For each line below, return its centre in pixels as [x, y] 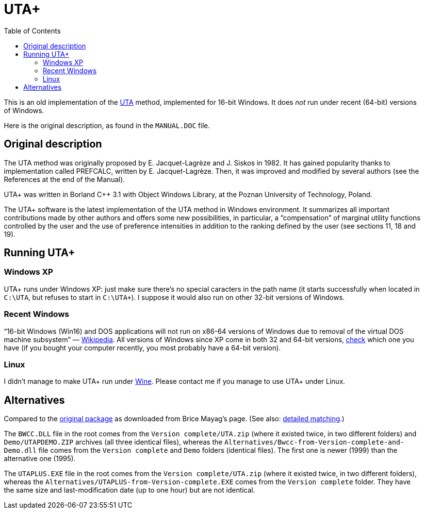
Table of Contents [33, 31]
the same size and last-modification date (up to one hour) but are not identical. [130, 490]
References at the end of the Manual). [65, 179]
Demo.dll [20, 451]
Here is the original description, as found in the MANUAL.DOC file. [107, 125]
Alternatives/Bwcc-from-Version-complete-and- [314, 442]
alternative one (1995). [40, 459]
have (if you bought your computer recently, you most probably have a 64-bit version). [142, 348]
